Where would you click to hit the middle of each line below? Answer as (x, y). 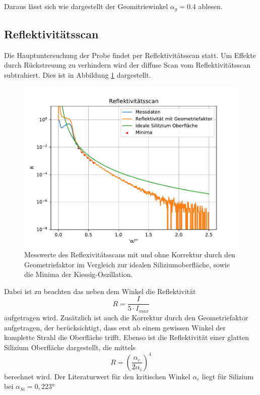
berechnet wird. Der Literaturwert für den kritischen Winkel (97, 376)
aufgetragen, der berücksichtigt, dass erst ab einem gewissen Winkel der (115, 327)
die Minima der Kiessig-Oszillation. (79, 274)
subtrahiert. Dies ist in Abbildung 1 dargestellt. (78, 74)
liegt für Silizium (228, 376)
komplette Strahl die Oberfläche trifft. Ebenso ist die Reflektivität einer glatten (127, 337)
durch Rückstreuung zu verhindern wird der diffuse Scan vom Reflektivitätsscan (127, 65)
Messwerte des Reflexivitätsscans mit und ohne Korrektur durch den (130, 255)
